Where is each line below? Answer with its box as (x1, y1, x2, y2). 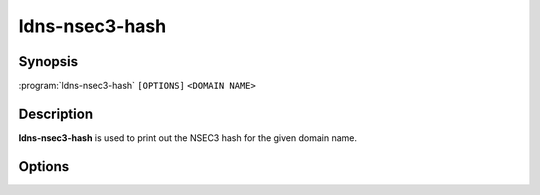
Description (18, 105, 94, 122)
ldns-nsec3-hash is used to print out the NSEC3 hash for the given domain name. (18, 131, 357, 144)
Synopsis (18, 53, 79, 70)
